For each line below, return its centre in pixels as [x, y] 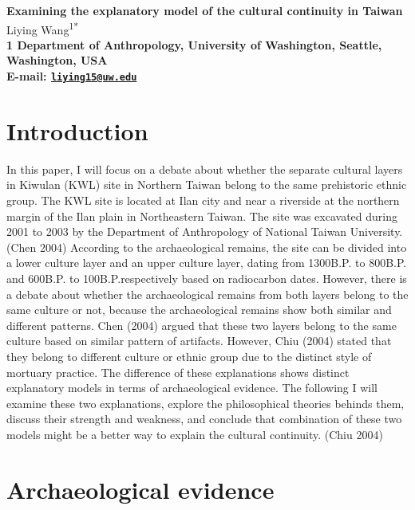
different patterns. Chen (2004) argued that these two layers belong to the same [202, 325]
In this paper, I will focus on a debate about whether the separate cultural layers [205, 169]
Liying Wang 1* [43, 28]
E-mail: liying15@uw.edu [72, 76]
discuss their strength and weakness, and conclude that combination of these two [204, 419]
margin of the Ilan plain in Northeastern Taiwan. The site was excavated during [202, 216]
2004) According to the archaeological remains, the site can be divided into [223, 247]
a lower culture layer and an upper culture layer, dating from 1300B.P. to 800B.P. [207, 263]
